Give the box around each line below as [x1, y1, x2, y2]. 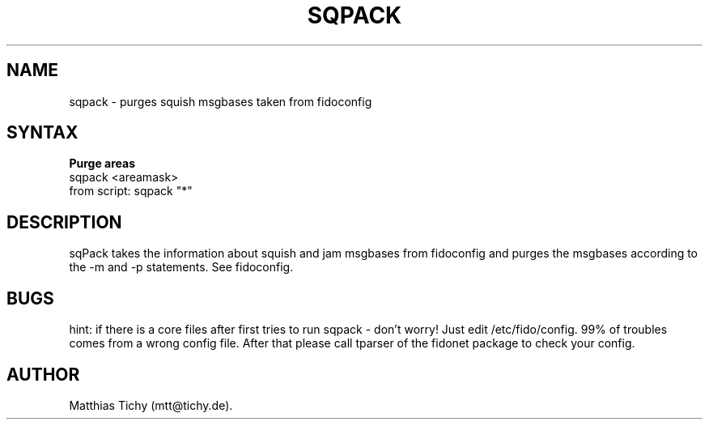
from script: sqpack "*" [69, 184, 193, 198]
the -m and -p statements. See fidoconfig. [69, 260, 294, 275]
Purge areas [69, 156, 135, 171]
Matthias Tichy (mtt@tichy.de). [69, 398, 233, 412]
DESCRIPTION [6, 211, 122, 232]
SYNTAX [6, 122, 79, 143]
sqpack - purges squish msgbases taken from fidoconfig [69, 94, 372, 109]
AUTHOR [6, 364, 80, 385]
